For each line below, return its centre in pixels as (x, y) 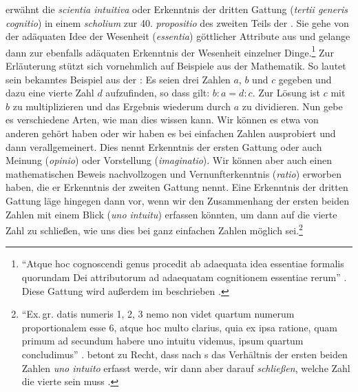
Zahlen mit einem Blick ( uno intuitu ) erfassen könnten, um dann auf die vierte (171, 214)
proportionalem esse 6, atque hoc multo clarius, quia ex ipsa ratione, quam (179, 327)
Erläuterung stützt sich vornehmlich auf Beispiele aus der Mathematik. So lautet (176, 66)
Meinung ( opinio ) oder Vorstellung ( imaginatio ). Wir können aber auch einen (169, 160)
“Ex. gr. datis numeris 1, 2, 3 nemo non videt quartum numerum (158, 314)
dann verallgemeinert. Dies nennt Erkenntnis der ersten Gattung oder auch (164, 146)
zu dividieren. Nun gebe (292, 106)
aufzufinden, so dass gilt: (158, 93)
